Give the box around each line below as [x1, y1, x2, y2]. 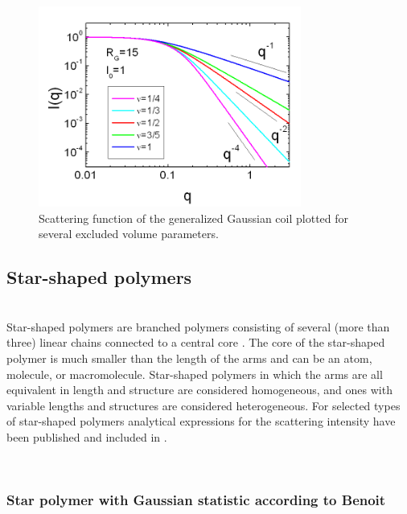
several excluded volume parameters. [39, 225, 219, 242]
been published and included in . [6, 429, 167, 446]
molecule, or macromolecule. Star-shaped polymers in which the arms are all [6, 365, 383, 382]
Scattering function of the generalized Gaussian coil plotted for [39, 209, 349, 226]
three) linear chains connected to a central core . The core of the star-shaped [6, 334, 385, 351]
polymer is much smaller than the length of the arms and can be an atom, [6, 350, 372, 367]
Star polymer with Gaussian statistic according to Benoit [6, 490, 386, 510]
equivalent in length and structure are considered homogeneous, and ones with [6, 381, 393, 398]
